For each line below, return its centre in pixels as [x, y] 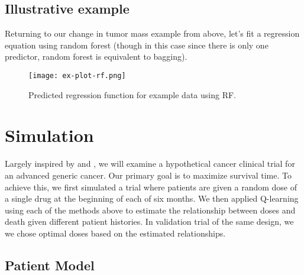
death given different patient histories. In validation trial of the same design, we [149, 221]
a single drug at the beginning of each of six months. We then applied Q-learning [152, 198]
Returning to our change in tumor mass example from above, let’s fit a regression [152, 33]
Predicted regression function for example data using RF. [132, 94]
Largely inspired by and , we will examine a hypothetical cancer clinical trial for [150, 164]
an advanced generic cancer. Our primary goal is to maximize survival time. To [148, 175]
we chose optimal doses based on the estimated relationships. [115, 233]
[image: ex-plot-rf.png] [77, 75]
